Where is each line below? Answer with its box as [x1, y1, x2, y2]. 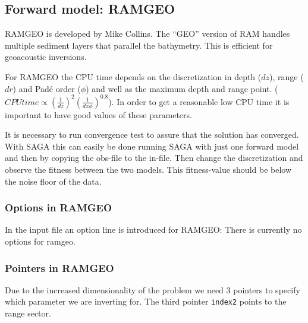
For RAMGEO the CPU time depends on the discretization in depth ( [5, 70, 262, 83]
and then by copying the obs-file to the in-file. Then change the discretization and [5, 151, 303, 164]
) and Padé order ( [12, 82, 81, 94]
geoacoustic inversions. [5, 50, 87, 63]
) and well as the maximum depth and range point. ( [86, 82, 278, 94]
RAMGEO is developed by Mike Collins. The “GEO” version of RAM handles [5, 27, 290, 40]
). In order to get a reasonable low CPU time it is [108, 95, 290, 107]
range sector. [5, 307, 51, 319]
